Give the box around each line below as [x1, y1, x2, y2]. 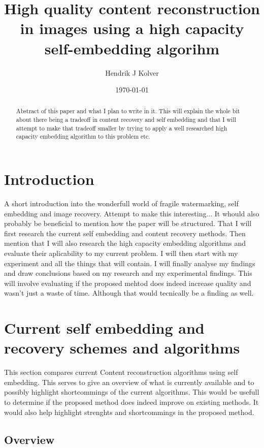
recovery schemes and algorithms [4, 337, 240, 358]
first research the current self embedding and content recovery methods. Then [4, 228, 246, 238]
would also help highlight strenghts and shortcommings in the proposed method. [4, 406, 254, 417]
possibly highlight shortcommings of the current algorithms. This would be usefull [4, 387, 259, 397]
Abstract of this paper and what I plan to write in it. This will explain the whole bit [16, 107, 240, 115]
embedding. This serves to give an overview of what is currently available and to [4, 376, 254, 387]
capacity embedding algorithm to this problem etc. [16, 132, 150, 141]
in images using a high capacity [20, 18, 244, 39]
